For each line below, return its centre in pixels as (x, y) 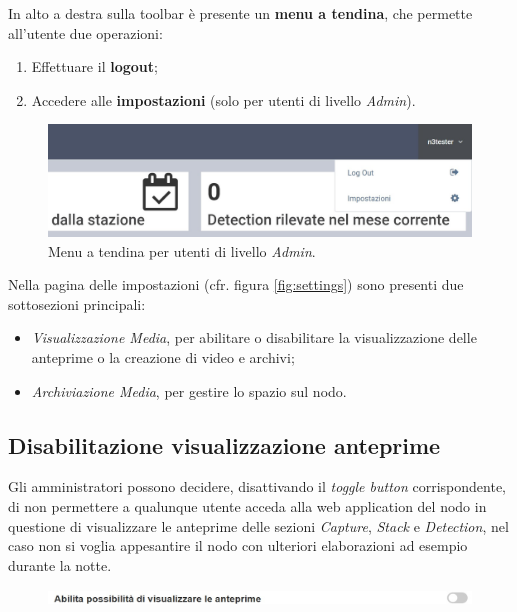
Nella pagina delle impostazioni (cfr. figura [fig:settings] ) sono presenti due (236, 284)
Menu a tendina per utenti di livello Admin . (182, 250)
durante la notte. (60, 564)
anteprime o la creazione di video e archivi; (163, 356)
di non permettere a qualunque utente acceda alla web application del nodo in (247, 505)
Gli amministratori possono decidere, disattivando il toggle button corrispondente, (257, 486)
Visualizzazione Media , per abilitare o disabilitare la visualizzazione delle (254, 337)
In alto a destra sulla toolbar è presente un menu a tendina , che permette (240, 13)
